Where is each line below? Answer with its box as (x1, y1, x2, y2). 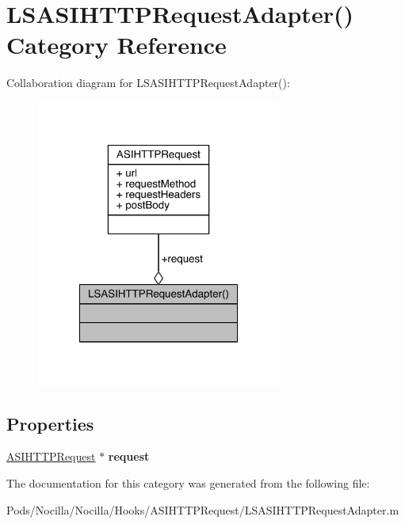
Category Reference (6, 28, 227, 61)
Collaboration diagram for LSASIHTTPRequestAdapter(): (6, 74, 290, 91)
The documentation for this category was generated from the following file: (6, 475, 370, 492)
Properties (6, 411, 94, 435)
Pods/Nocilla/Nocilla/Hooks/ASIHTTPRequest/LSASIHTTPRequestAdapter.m (6, 501, 399, 518)
